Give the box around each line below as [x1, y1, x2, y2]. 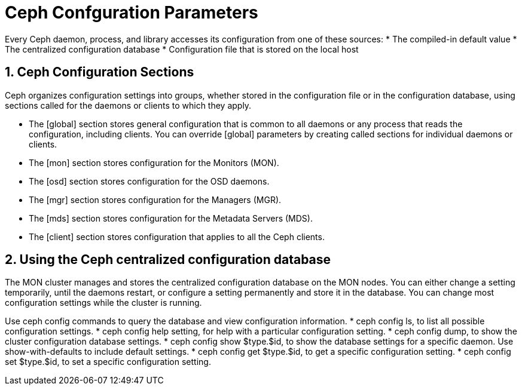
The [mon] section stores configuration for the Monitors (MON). [29, 157, 279, 168]
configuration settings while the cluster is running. [5, 297, 202, 308]
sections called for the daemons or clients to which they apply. [5, 100, 252, 110]
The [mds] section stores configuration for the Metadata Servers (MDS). [29, 213, 313, 223]
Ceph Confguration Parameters [5, 2, 258, 23]
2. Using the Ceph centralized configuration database [5, 252, 331, 268]
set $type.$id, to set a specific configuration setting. [5, 357, 211, 367]
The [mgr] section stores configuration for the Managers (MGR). [29, 194, 282, 205]
